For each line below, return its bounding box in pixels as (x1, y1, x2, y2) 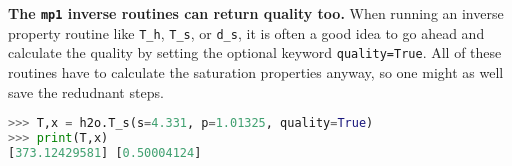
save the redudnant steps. (8, 81, 164, 102)
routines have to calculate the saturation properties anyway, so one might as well (8, 61, 504, 82)
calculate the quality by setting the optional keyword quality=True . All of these (8, 42, 502, 63)
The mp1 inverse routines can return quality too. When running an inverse (8, 3, 504, 23)
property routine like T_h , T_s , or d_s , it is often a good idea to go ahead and (8, 22, 485, 43)
